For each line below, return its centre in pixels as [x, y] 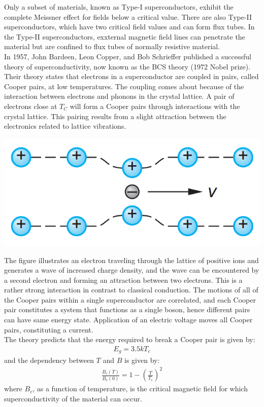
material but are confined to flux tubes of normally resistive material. [112, 46]
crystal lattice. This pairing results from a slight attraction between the [115, 116]
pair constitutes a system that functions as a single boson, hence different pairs [127, 309]
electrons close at [31, 106]
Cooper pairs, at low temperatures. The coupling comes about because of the [124, 86]
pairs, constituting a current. [49, 329]
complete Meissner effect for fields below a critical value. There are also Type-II [128, 16]
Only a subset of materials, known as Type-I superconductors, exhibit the [119, 7]
